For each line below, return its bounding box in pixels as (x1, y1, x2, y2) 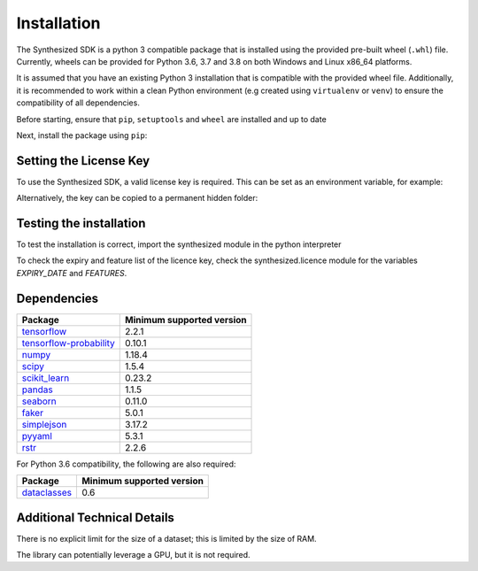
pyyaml (21, 429, 52, 442)
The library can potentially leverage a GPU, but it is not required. (16, 550, 251, 560)
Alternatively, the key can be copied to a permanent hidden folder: (16, 193, 258, 204)
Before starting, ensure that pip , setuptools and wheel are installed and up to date (16, 113, 327, 124)
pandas (21, 383, 53, 396)
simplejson (21, 418, 67, 430)
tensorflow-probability (21, 336, 115, 349)
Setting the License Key (16, 153, 150, 168)
